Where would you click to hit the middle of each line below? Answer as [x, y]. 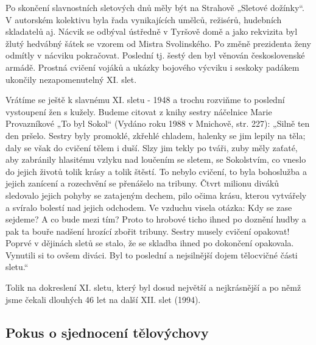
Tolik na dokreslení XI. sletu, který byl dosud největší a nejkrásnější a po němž [153, 287]
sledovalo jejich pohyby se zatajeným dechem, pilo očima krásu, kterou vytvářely [156, 195]
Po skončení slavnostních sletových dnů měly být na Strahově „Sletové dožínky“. [155, 7]
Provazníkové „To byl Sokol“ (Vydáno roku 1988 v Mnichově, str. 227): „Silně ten [158, 123]
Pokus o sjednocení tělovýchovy [107, 332]
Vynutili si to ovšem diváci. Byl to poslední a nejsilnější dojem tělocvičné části [152, 254]
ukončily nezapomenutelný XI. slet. [71, 79]
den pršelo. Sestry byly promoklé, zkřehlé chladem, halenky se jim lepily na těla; [156, 135]
